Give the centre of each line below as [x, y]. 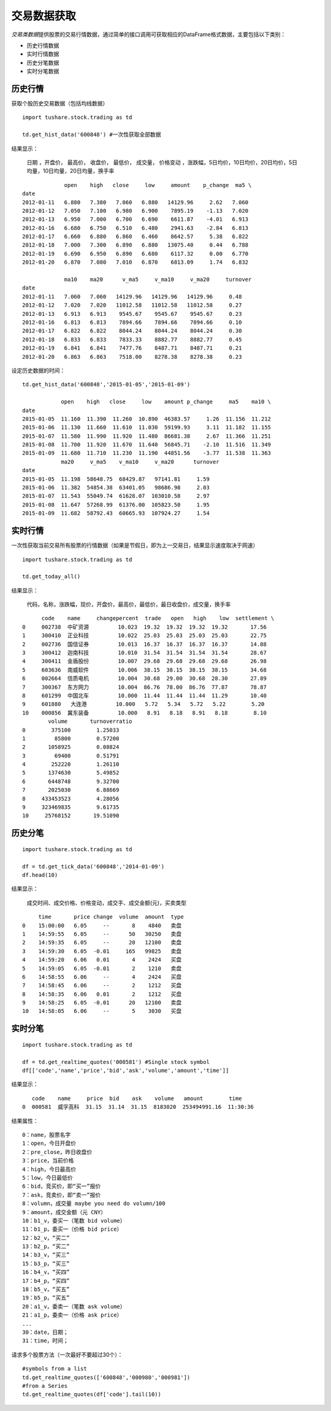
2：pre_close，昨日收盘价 [57, 1152]
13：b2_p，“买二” [46, 1247]
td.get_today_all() [51, 577]
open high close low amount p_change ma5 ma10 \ [166, 402]
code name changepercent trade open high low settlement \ [158, 618]
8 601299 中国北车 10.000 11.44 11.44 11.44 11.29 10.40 [144, 695]
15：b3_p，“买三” [46, 1264]
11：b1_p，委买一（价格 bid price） [72, 1229]
